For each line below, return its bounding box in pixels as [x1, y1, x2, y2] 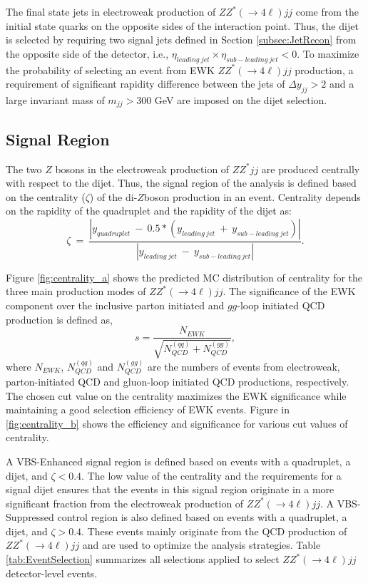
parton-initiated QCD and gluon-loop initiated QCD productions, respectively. [6, 373, 349, 388]
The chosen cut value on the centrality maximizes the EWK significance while [6, 388, 347, 403]
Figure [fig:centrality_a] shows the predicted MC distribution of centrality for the [6, 269, 363, 284]
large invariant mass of [6, 92, 105, 107]
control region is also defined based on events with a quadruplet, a [57, 510, 347, 525]
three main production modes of [6, 284, 146, 299]
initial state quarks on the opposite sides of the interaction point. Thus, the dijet [6, 18, 359, 33]
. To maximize [297, 46, 359, 61]
